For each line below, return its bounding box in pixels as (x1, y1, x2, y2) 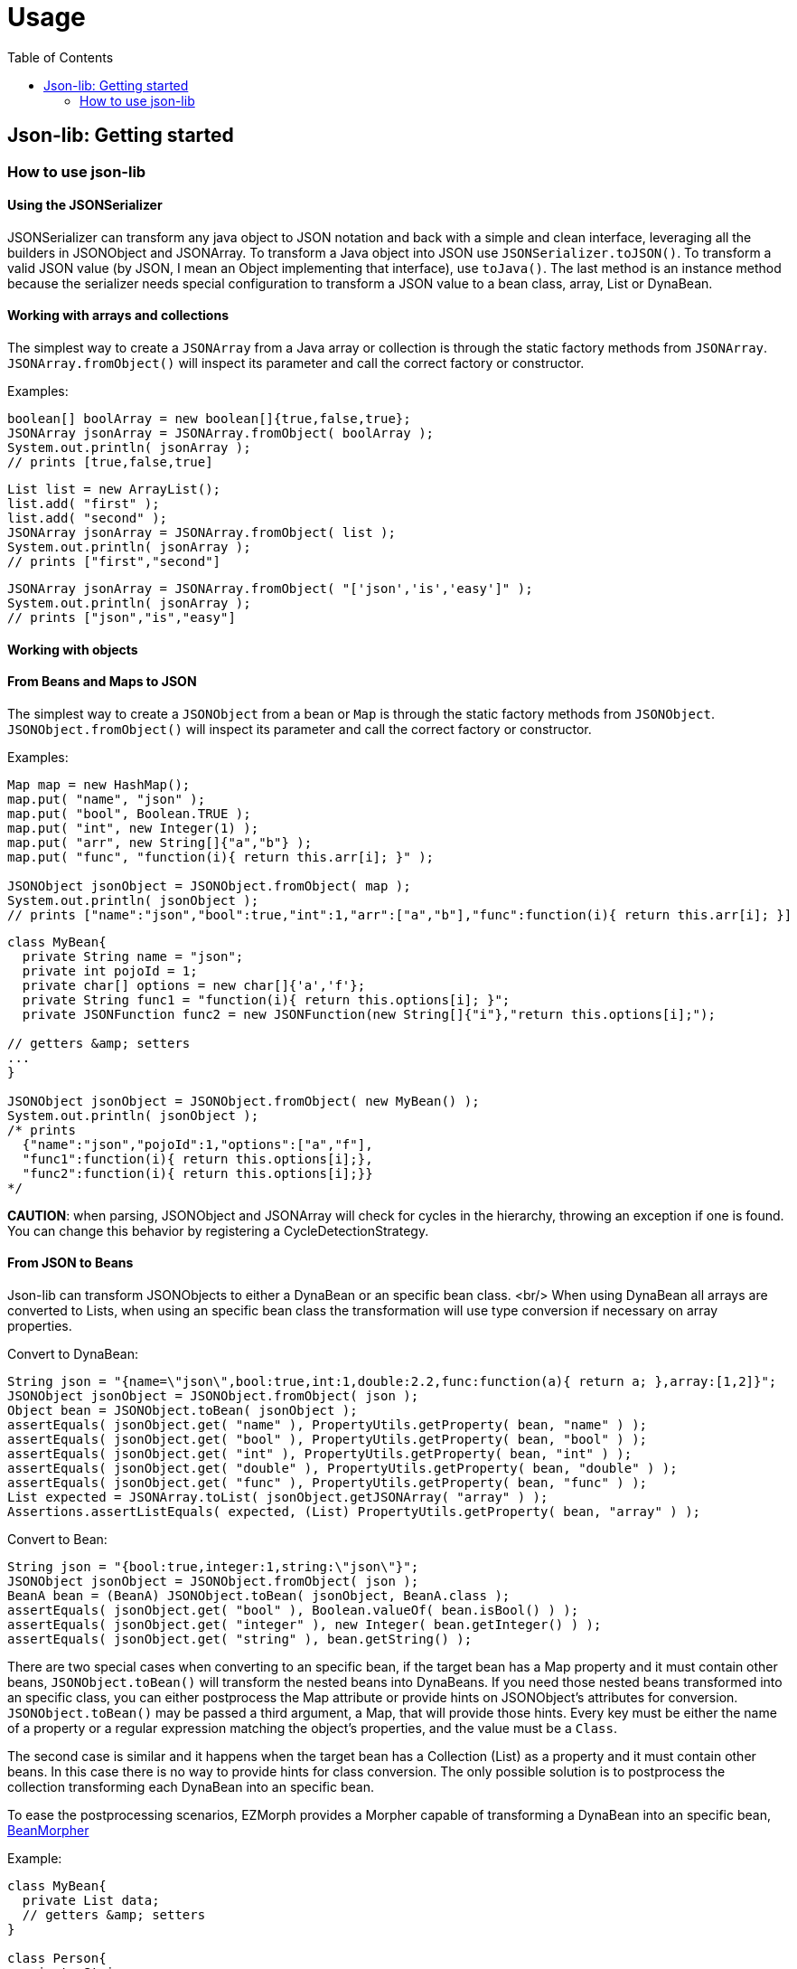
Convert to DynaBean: (7, 1346, 138, 1362)
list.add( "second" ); (7, 511, 168, 526)
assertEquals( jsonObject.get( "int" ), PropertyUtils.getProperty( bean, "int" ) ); (7, 1446, 633, 1462)
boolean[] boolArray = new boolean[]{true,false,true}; (7, 411, 411, 427)
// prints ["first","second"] (7, 554, 221, 570)
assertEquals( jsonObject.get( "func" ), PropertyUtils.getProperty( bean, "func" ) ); (7, 1475, 648, 1491)
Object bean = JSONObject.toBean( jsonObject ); (7, 1403, 358, 1418)
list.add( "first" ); (7, 496, 160, 512)
